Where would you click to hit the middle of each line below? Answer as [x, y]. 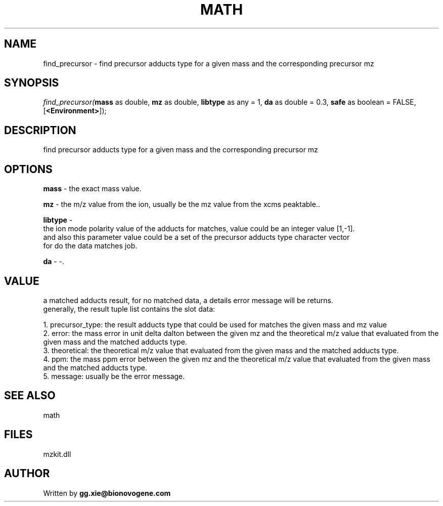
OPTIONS [28, 169]
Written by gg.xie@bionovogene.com [107, 493]
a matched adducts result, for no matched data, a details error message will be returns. [188, 300]
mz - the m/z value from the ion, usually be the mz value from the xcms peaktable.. [182, 204]
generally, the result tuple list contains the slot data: [129, 309]
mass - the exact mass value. [92, 189]
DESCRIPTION [40, 130]
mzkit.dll [57, 454]
